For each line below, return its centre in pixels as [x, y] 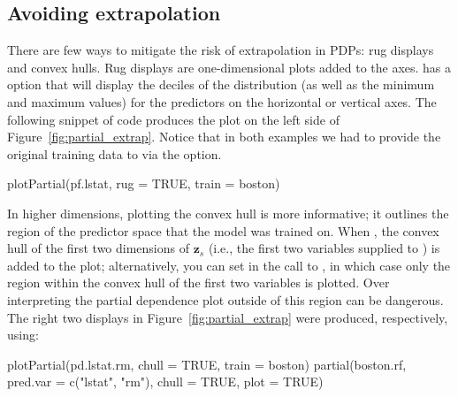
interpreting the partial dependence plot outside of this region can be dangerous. [225, 299]
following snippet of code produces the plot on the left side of [173, 119]
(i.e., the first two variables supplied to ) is [324, 248]
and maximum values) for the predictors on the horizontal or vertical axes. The [222, 101]
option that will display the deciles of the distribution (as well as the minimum [221, 84]
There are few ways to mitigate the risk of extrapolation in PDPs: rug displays [221, 50]
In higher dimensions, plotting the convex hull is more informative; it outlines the [228, 213]
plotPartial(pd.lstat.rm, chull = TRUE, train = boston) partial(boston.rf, [207, 364]
